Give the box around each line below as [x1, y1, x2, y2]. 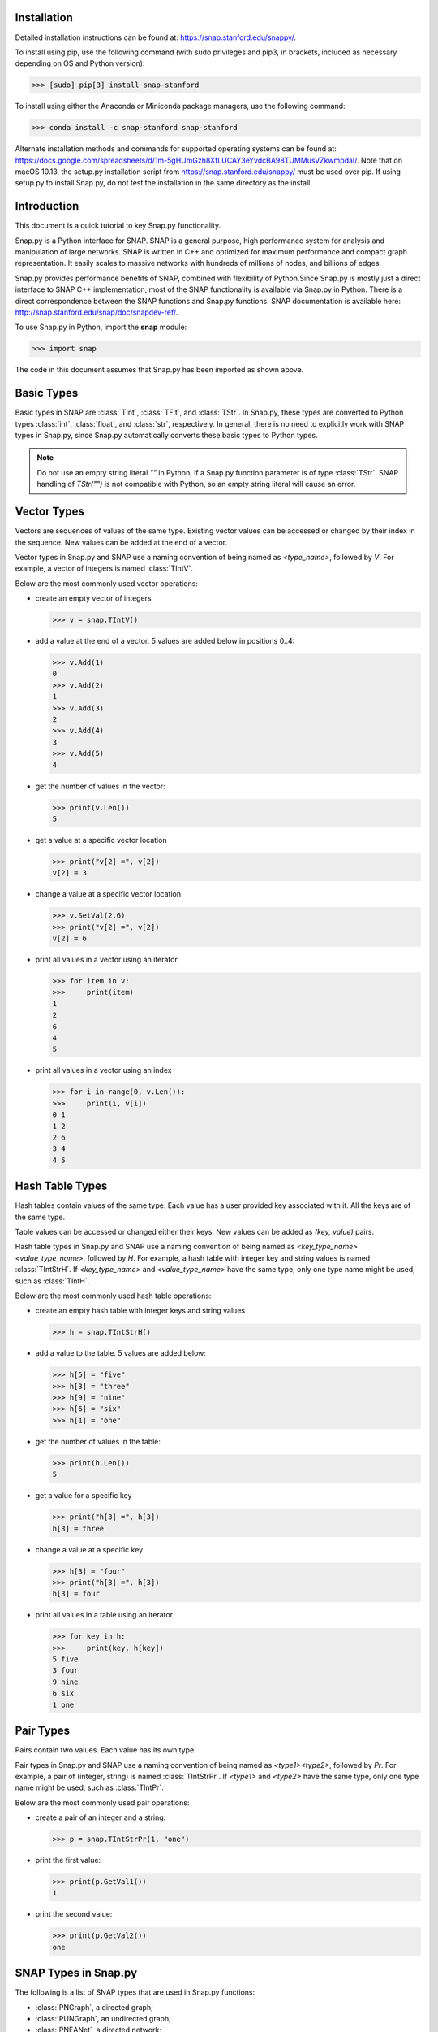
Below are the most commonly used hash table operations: [15, 1291, 212, 1300]
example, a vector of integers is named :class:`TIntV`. [15, 563, 194, 573]
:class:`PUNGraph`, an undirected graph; [35, 2014, 172, 2024]
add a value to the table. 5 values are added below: [35, 1348, 207, 1358]
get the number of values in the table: [35, 1436, 161, 1446]
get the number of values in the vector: [35, 781, 165, 791]
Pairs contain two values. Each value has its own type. [15, 1745, 196, 1755]
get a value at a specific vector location [35, 835, 167, 844]
